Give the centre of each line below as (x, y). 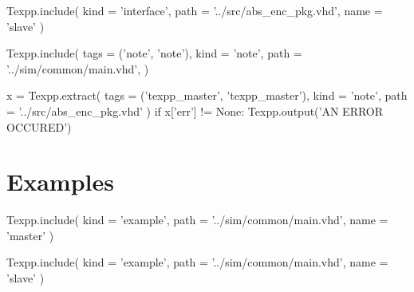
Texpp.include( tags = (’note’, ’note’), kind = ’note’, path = (154, 53)
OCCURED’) (39, 126)
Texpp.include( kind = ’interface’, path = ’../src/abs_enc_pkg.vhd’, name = (195, 10)
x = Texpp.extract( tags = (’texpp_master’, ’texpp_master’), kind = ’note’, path (207, 95)
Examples (60, 182)
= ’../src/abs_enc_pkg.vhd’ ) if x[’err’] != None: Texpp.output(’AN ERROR (195, 110)
